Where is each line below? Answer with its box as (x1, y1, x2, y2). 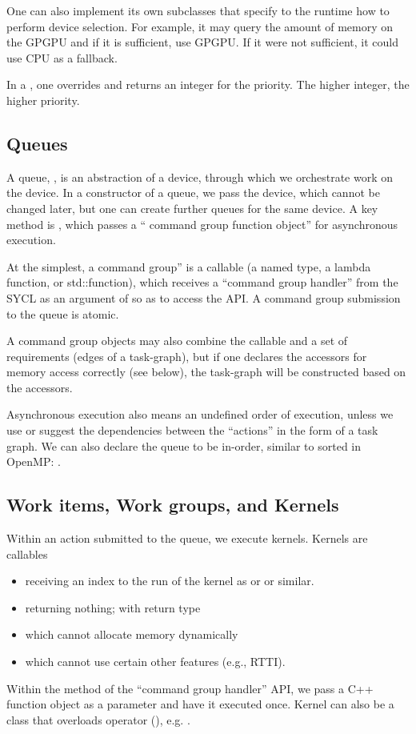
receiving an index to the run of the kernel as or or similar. (25, 572, 314, 589)
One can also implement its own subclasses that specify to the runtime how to (6, 2, 390, 18)
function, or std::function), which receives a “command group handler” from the (6, 274, 398, 291)
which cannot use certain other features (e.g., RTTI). (25, 653, 286, 670)
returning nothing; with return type (25, 599, 201, 616)
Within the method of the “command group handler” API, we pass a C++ (6, 680, 374, 696)
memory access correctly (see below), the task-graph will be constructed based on (6, 363, 406, 380)
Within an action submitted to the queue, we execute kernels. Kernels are (6, 530, 368, 547)
